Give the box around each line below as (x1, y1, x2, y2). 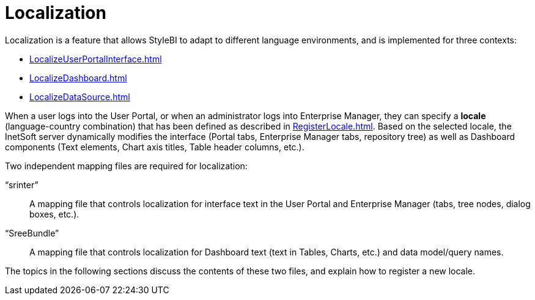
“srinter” (5, 179, 39, 190)
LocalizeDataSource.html (29, 91, 130, 102)
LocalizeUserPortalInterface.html (29, 53, 162, 64)
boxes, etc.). (29, 208, 79, 219)
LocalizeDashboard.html (29, 72, 127, 83)
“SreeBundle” (5, 227, 59, 238)
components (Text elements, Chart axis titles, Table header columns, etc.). (5, 141, 304, 152)
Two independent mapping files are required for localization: (5, 160, 248, 171)
